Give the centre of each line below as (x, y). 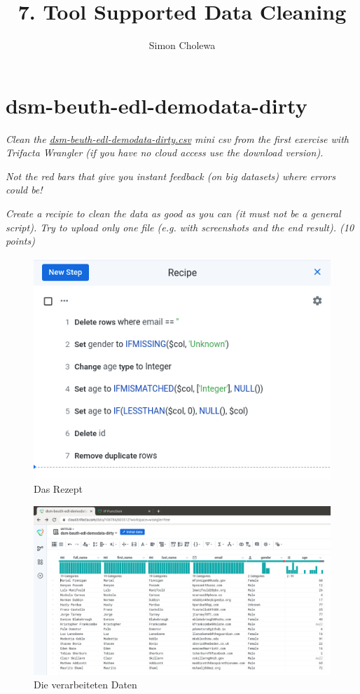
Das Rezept (58, 489)
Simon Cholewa (182, 45)
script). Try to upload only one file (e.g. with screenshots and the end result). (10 (180, 227)
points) (20, 241)
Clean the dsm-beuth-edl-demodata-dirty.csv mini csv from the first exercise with (177, 138)
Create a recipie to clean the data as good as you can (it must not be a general (173, 213)
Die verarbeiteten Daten (85, 685)
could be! (24, 190)
